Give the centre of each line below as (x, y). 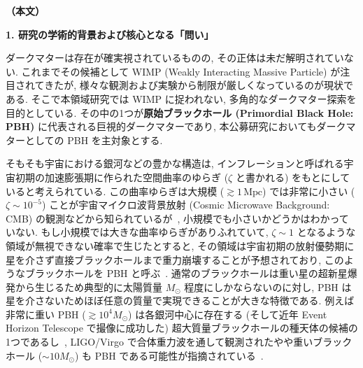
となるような (326, 232)
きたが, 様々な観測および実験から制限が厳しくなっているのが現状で (199, 85)
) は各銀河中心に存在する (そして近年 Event (228, 314)
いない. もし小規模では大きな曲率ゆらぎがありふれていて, (137, 232)
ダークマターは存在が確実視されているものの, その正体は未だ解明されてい (175, 58)
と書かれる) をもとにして (293, 177)
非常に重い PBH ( (46, 314)
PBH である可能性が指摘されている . (179, 355)
